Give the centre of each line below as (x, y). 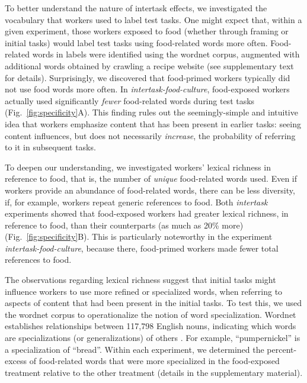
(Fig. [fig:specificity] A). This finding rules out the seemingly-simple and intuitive (151, 112)
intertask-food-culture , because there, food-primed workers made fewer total (142, 248)
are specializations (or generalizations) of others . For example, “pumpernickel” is (153, 338)
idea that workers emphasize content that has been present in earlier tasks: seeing (153, 123)
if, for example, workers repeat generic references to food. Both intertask (136, 202)
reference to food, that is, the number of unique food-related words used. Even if (151, 178)
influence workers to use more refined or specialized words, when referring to (144, 291)
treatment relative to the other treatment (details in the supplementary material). (154, 372)
